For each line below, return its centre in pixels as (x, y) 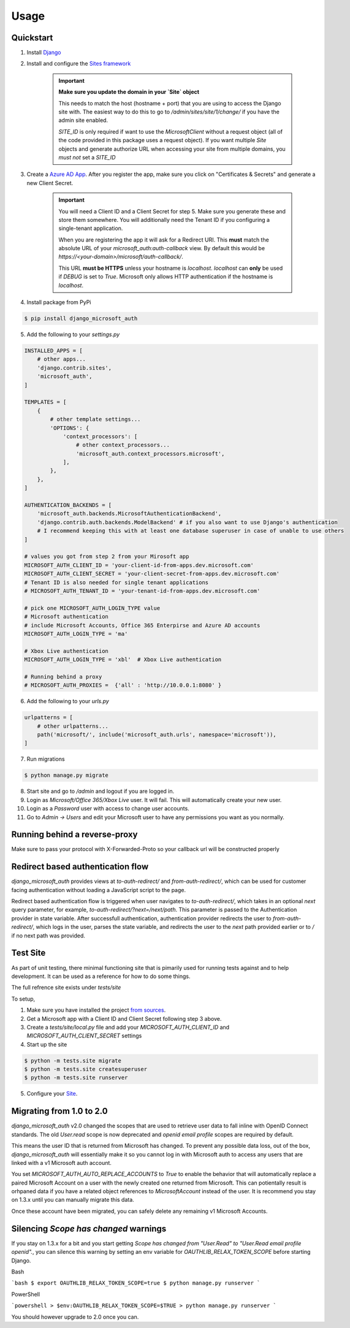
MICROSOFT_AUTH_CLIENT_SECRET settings (84, 1036)
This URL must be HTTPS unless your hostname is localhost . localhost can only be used (171, 268)
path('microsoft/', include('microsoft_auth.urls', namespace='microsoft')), (157, 735)
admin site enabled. (83, 120)
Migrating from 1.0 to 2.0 (59, 1111)
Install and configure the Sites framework (79, 64)
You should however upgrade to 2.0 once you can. (75, 1317)
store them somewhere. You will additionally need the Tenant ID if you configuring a (164, 219)
